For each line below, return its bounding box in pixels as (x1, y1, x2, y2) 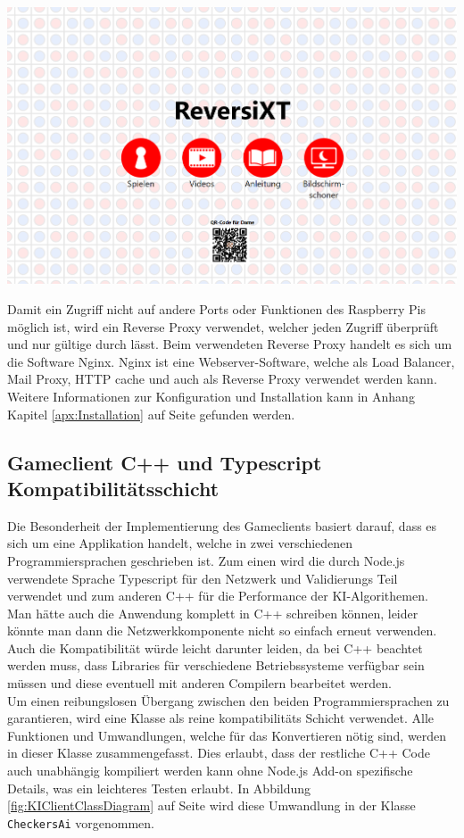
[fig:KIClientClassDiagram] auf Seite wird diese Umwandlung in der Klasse (7, 796, 416, 815)
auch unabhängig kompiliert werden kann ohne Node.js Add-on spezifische (7, 761, 413, 780)
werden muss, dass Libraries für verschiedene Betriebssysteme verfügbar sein (7, 656, 425, 675)
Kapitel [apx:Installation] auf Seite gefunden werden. (7, 404, 295, 423)
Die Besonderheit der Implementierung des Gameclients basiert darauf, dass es (7, 516, 437, 535)
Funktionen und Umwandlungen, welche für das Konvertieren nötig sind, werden (7, 726, 447, 744)
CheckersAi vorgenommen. (7, 813, 154, 832)
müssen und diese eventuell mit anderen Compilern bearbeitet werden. (7, 674, 392, 693)
